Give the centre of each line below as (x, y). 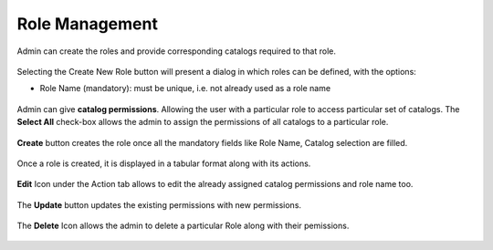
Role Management (88, 24)
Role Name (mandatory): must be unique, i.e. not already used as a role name (185, 89)
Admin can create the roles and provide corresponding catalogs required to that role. (177, 51)
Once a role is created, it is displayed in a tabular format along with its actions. (164, 163)
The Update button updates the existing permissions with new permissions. (159, 204)
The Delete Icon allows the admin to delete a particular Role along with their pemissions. (183, 226)
